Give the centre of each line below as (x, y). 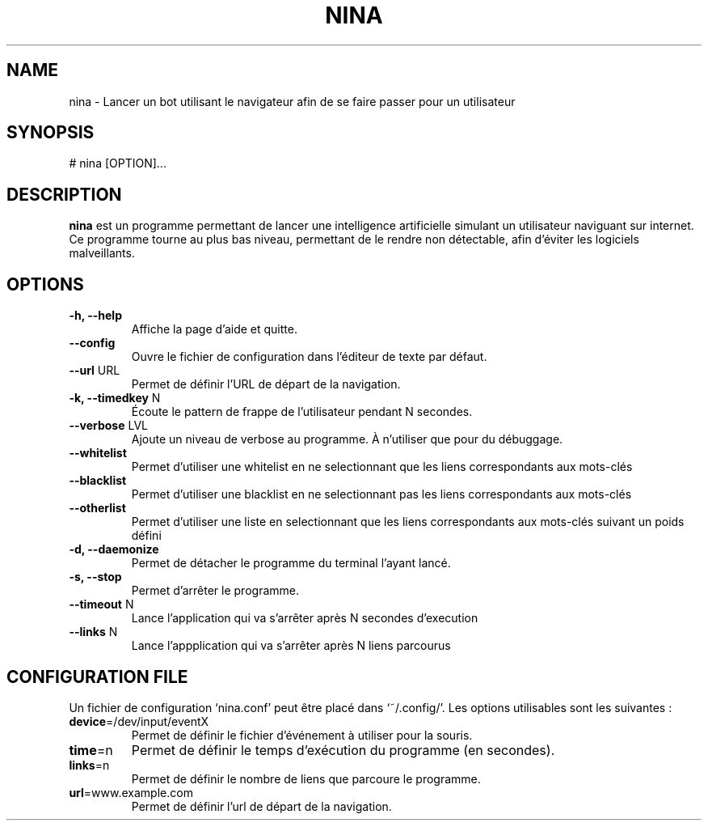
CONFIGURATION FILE (97, 676)
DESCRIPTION (64, 194)
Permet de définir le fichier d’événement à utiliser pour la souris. (302, 735)
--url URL (95, 371)
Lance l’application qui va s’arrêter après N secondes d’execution (305, 618)
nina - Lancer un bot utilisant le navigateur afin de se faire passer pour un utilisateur (292, 101)
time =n (91, 750)
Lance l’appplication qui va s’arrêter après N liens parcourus (291, 646)
